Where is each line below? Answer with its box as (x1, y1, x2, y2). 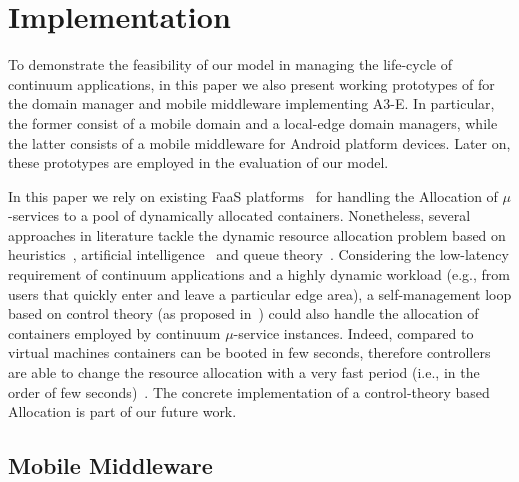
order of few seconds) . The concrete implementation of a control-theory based (8, 381, 490, 402)
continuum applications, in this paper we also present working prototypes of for (8, 73, 495, 94)
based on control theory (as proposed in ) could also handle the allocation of (8, 303, 479, 324)
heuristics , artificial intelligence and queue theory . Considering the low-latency (8, 244, 509, 265)
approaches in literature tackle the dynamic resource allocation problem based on (8, 224, 506, 245)
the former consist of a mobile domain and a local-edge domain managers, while (8, 112, 498, 133)
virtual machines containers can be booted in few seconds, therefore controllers (8, 342, 491, 363)
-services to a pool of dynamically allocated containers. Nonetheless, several (8, 205, 471, 226)
